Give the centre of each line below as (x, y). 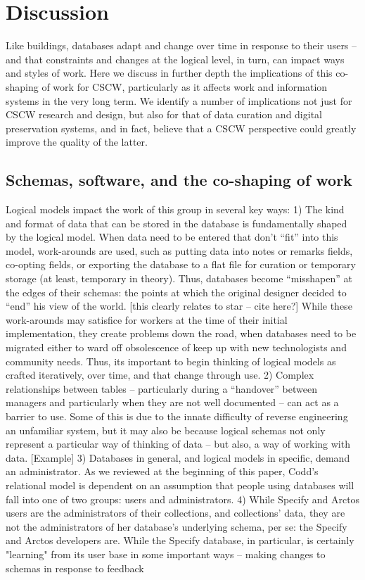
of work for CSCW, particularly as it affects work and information (185, 86)
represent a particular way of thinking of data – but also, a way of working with (178, 444)
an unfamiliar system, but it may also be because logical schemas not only (166, 430)
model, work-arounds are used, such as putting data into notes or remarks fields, (179, 250)
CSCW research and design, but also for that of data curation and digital (164, 114)
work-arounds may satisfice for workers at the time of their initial (147, 319)
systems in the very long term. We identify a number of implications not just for (179, 100)
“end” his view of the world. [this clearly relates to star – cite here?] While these (179, 306)
